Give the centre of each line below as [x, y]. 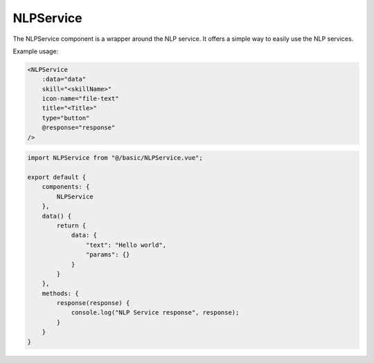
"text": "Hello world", [126, 245]
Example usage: [36, 51]
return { [71, 225]
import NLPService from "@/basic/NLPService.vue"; [115, 158]
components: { [66, 187]
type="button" [66, 118]
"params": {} [108, 255]
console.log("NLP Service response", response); [155, 313]
